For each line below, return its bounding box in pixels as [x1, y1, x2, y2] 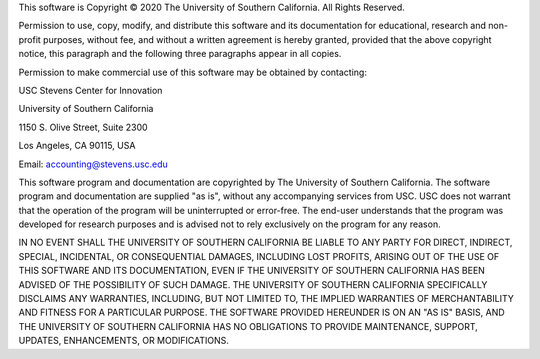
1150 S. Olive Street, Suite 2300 [18, 121, 149, 133]
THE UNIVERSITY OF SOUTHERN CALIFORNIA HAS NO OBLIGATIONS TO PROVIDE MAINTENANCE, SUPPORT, [18, 320, 479, 332]
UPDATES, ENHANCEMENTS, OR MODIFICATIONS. [18, 335, 230, 347]
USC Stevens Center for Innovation [18, 84, 163, 96]
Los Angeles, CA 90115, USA [18, 140, 136, 152]
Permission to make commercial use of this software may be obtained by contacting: [18, 66, 367, 78]
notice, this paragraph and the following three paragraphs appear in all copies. [18, 48, 342, 60]
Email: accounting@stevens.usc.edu [18, 158, 169, 170]
